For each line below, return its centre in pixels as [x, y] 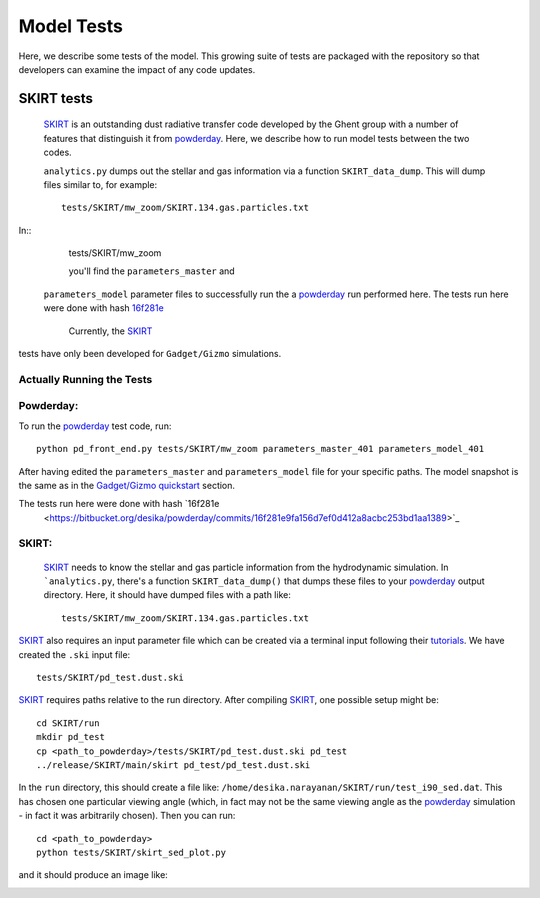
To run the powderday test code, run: [95, 426]
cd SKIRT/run [68, 723]
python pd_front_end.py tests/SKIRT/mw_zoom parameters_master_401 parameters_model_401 [260, 449]
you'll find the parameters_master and [151, 271]
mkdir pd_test [70, 737]
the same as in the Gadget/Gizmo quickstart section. [126, 485]
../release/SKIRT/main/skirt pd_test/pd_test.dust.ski [173, 764]
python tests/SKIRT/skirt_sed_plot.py [131, 852]
